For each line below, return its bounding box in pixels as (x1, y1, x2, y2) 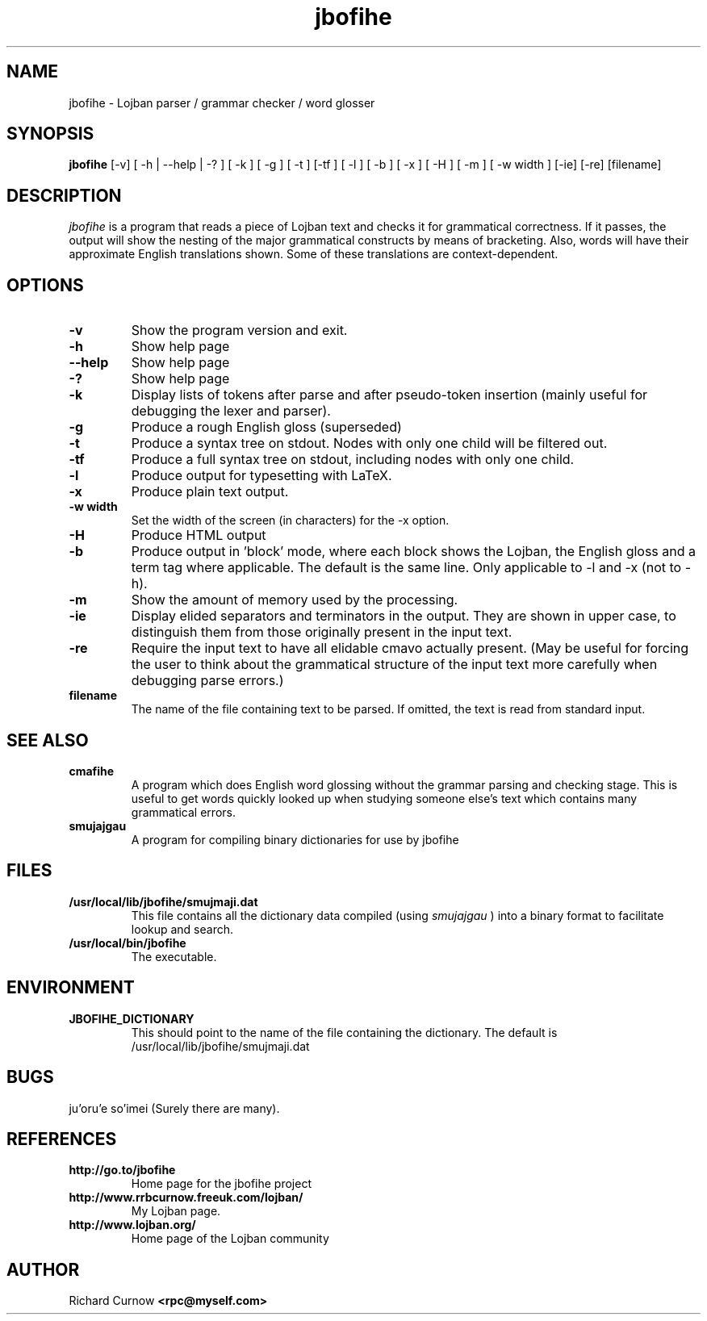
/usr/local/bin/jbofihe (69, 935, 186, 950)
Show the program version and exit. (131, 322, 348, 339)
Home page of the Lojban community (131, 1231, 329, 1246)
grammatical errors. (131, 805, 236, 819)
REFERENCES (6, 1128, 117, 1149)
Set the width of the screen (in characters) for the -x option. (131, 513, 450, 528)
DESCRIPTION (6, 185, 122, 206)
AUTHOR (6, 1259, 80, 1280)
